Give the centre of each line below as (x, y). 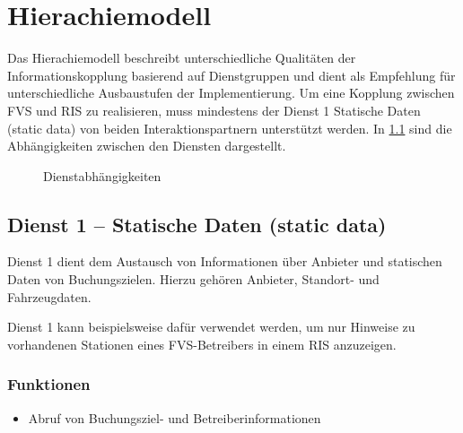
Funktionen (49, 384)
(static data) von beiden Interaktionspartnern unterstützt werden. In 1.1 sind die (230, 128)
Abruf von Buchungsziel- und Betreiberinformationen (175, 417)
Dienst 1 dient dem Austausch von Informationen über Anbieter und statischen (225, 261)
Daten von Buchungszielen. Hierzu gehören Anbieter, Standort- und (193, 279)
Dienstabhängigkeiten (102, 175)
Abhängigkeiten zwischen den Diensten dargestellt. (147, 146)
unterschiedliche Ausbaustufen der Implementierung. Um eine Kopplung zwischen (231, 93)
